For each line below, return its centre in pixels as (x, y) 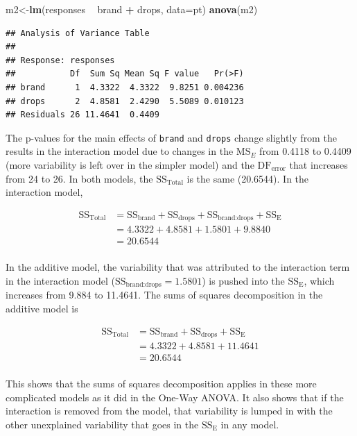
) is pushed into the (243, 280)
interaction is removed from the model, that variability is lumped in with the (169, 411)
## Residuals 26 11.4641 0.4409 (82, 115)
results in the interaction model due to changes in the (120, 151)
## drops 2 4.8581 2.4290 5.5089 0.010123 (125, 101)
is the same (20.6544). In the (248, 178)
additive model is (42, 308)
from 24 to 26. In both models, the (79, 178)
